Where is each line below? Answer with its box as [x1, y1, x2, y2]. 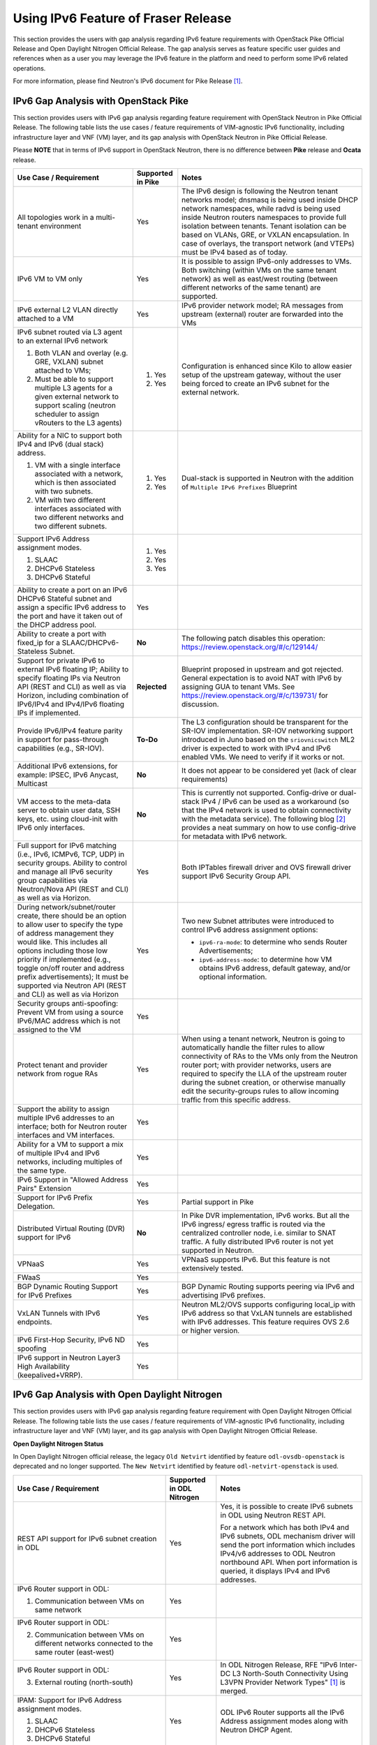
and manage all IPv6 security [17, 866, 113, 876]
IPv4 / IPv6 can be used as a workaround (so [201, 796, 349, 806]
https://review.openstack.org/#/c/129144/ [182, 642, 318, 652]
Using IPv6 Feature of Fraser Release [13, 10, 232, 26]
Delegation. [17, 1201, 55, 1211]
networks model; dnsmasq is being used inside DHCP [182, 195, 359, 205]
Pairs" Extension [17, 1183, 72, 1193]
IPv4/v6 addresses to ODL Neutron [220, 1548, 336, 1558]
